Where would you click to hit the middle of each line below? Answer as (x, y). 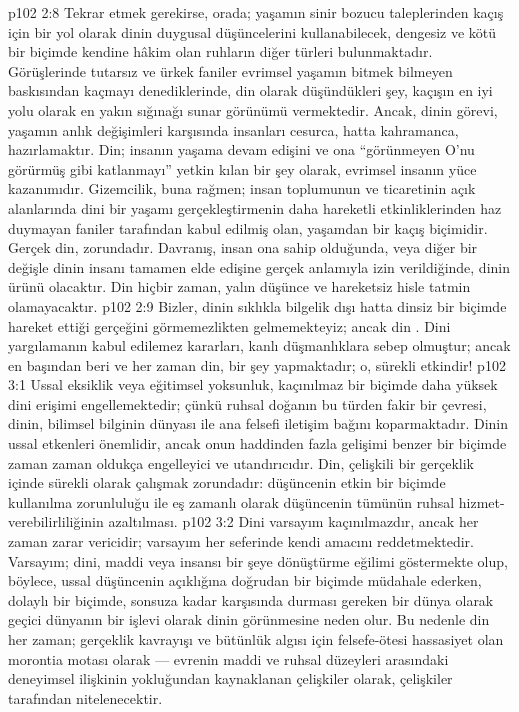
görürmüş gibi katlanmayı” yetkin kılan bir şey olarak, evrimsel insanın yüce (242, 168)
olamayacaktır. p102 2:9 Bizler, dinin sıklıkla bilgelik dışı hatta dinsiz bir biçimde (257, 305)
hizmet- (481, 501)
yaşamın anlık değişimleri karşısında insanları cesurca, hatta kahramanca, (233, 129)
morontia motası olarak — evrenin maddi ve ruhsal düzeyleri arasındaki (228, 658)
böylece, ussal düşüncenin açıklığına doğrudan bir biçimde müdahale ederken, (245, 580)
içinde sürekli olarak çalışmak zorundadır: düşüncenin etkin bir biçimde (227, 482)
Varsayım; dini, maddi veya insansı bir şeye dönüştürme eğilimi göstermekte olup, (258, 560)
